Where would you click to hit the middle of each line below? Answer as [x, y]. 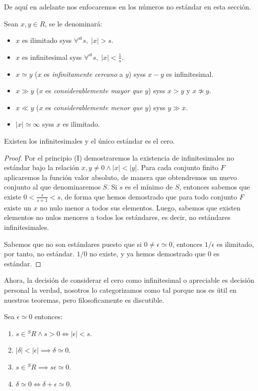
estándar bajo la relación [42, 167]
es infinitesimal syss [52, 57]
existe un [18, 207]
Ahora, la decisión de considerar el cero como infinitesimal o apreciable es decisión [129, 280]
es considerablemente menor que [94, 107]
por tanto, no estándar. [39, 254]
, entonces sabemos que [215, 187]
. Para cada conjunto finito [178, 167]
